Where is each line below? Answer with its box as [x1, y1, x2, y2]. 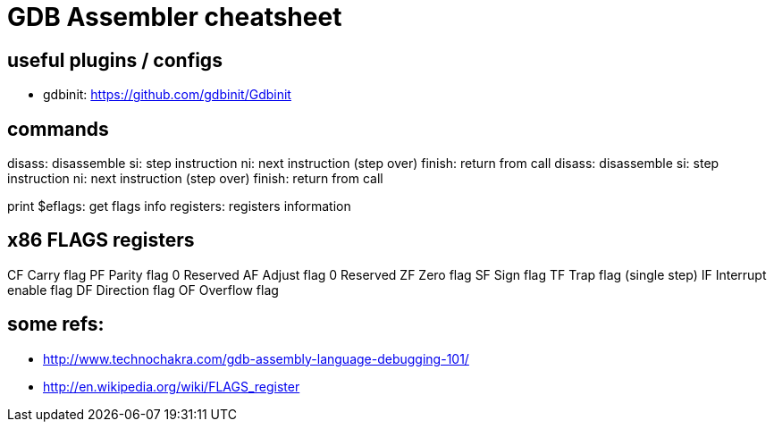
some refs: [7, 313, 105, 336]
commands [7, 117, 109, 140]
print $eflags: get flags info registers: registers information [7, 198, 351, 214]
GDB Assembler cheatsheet [7, 2, 342, 32]
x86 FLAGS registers [7, 229, 195, 252]
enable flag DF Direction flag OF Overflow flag [7, 282, 279, 298]
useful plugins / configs [7, 48, 223, 71]
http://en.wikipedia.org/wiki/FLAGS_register [43, 378, 300, 394]
